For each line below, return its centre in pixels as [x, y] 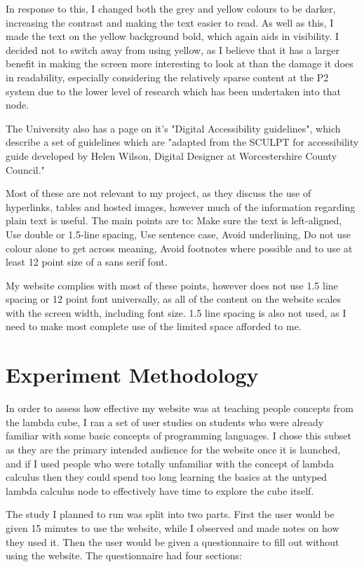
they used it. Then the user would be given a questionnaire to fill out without [173, 541]
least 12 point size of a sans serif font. [87, 262]
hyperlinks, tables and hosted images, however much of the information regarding [181, 206]
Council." [25, 169]
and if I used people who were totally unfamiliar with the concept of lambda [170, 463]
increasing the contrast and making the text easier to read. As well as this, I [170, 22]
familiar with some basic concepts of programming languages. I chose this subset [179, 436]
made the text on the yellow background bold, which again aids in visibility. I [173, 36]
